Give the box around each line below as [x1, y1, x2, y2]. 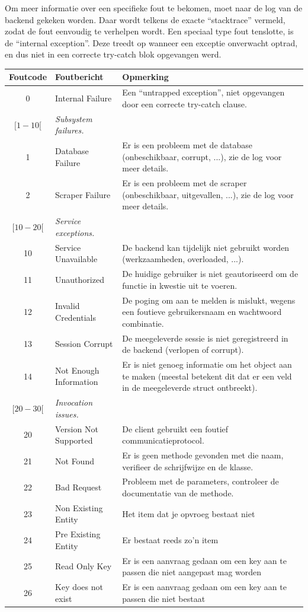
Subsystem [55, 112, 92, 125]
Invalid [55, 299, 80, 312]
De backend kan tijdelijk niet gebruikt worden [122, 241, 290, 253]
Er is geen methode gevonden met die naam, [122, 448, 284, 461]
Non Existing [55, 501, 103, 514]
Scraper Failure [55, 188, 111, 200]
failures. [55, 124, 84, 136]
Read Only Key [55, 560, 112, 572]
